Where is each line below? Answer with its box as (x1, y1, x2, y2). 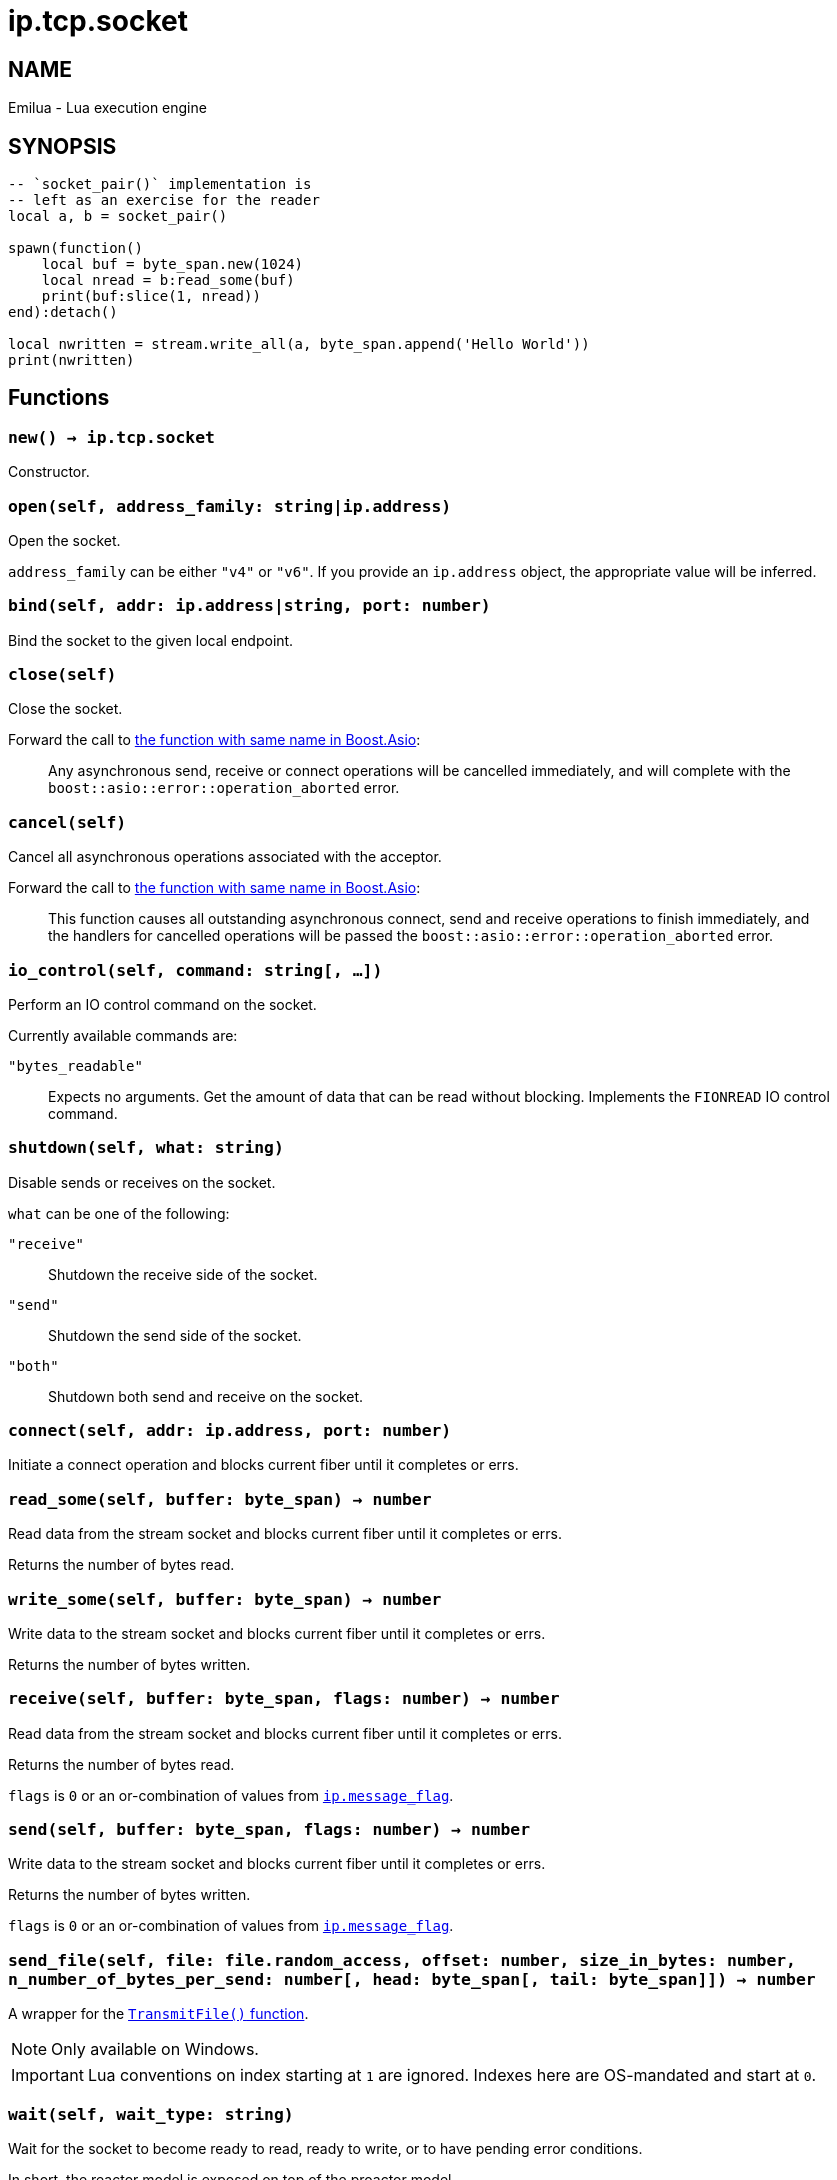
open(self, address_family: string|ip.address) (8, 496, 452, 516)
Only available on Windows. (51, 2039, 259, 2060)
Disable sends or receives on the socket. (8, 1173, 276, 1191)
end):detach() (8, 304, 118, 321)
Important (11, 2065, 84, 2086)
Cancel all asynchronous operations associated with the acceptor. (8, 848, 442, 866)
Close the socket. (8, 700, 123, 718)
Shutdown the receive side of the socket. (48, 1265, 318, 1283)
